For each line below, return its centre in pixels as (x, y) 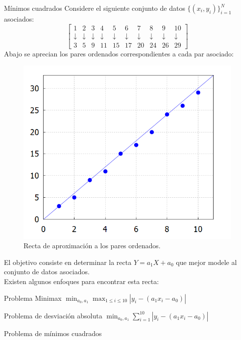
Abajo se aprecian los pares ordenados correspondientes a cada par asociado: (119, 53)
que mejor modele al (206, 262)
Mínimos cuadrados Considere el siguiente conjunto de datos (95, 8)
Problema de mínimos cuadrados (53, 333)
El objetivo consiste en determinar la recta (68, 262)
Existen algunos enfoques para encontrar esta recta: (82, 281)
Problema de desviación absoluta (53, 315)
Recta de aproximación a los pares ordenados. (92, 246)
